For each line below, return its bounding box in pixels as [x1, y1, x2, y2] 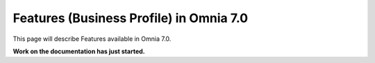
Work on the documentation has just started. [12, 47, 145, 55]
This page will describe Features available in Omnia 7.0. [12, 35, 172, 43]
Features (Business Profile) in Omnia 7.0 [12, 10, 249, 26]
